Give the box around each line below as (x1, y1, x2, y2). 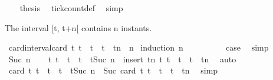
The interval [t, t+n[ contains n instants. (5, 21, 152, 34)
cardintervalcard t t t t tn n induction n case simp (8, 41, 269, 54)
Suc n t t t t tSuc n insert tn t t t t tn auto (8, 52, 236, 65)
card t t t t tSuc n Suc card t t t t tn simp (8, 64, 218, 76)
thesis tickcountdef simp (19, 2, 123, 14)
